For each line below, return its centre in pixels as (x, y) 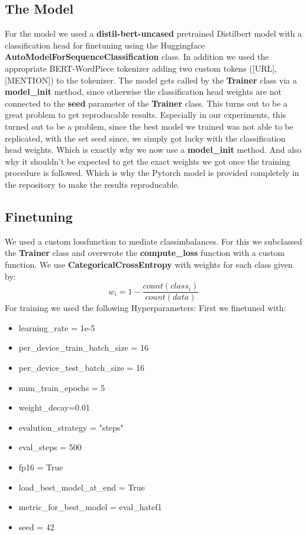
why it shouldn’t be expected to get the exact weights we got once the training (148, 161)
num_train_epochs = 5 (62, 387)
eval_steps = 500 (50, 447)
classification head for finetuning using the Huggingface (105, 45)
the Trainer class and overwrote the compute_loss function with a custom (145, 253)
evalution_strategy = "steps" (71, 427)
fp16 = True (41, 467)
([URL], (263, 68)
